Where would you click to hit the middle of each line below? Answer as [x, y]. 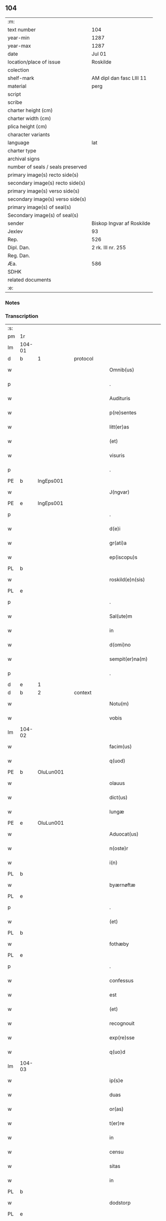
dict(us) [119, 797]
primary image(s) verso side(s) [44, 191]
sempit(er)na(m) [129, 659]
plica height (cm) [27, 126]
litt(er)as [119, 427]
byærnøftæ [123, 885]
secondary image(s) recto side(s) [46, 183]
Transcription [22, 316]
